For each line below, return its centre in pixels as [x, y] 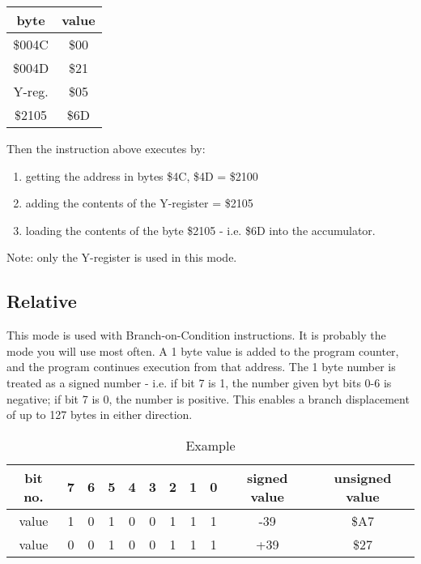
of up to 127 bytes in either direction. [100, 414]
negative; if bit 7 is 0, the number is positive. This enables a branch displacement [208, 398]
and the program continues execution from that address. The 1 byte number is [201, 367]
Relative [42, 301]
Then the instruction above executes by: [106, 148]
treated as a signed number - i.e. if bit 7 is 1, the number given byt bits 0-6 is [199, 382]
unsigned [363, 477]
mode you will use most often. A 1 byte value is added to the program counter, [203, 350]
